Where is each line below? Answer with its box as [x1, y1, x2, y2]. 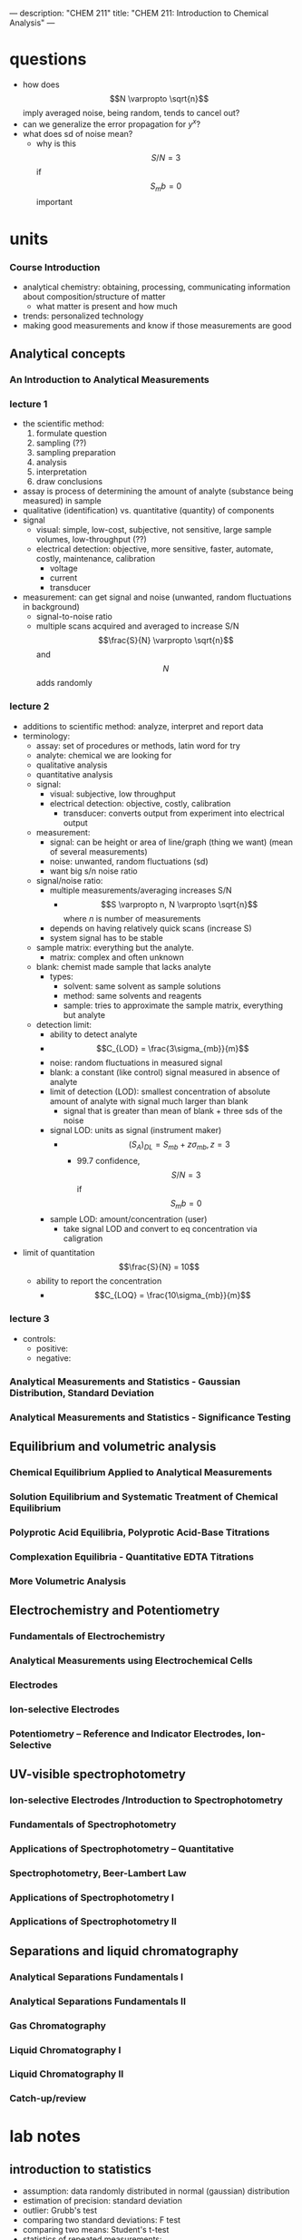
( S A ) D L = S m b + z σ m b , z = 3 [128, 1139, 230, 1151]
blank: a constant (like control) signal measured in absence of [49, 1066, 280, 1078]
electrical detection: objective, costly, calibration [49, 797, 231, 808]
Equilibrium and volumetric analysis [9, 1438, 217, 1454]
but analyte [63, 1009, 106, 1020]
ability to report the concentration [35, 1276, 162, 1286]
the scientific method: [22, 418, 104, 429]
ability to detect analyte [49, 1029, 138, 1040]
